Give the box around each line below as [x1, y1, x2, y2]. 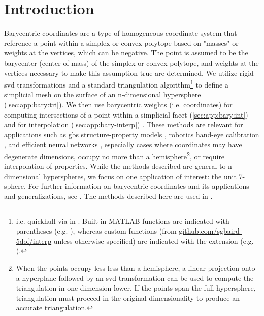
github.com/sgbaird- [179, 225, 242, 236]
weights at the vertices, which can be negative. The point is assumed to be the [4, 47, 248, 58]
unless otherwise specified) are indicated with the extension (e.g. [53, 235, 254, 246]
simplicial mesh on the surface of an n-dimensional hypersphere [4, 89, 201, 100]
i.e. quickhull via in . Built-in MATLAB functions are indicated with [16, 215, 229, 226]
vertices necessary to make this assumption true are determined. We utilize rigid [4, 67, 254, 78]
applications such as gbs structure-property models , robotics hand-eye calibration [4, 129, 259, 139]
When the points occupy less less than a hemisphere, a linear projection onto [16, 262, 255, 273]
